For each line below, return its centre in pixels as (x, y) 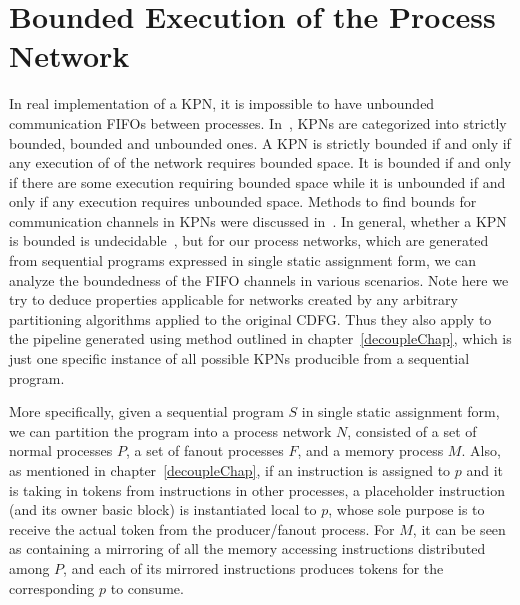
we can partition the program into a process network (170, 430)
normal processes (61, 450)
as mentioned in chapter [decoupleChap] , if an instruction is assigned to (230, 470)
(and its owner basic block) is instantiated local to (163, 509)
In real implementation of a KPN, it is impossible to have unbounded (222, 103)
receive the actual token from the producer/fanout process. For (202, 528)
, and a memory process (370, 450)
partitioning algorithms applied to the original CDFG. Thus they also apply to (250, 318)
